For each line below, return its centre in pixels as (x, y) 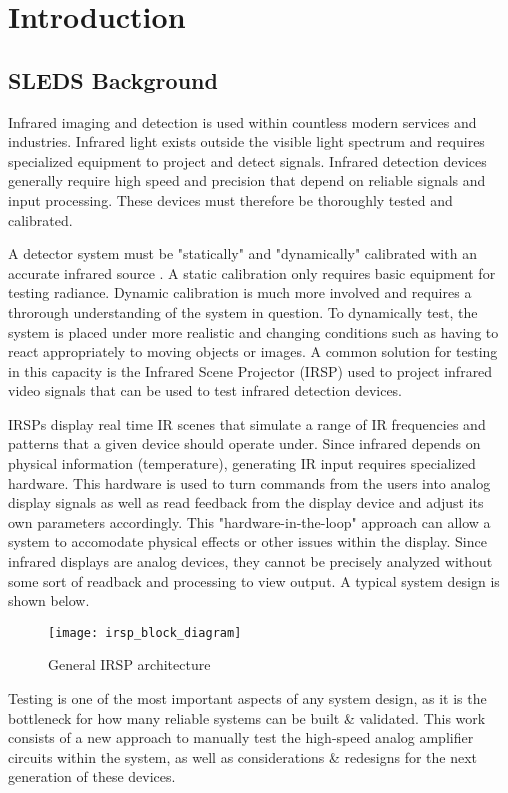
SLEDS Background (113, 79)
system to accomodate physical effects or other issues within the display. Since (247, 541)
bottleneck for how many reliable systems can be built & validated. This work (247, 717)
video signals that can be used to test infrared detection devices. (205, 390)
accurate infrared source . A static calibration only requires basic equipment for (252, 272)
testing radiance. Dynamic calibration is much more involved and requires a (240, 292)
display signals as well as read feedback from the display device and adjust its (246, 502)
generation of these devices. (92, 776)
